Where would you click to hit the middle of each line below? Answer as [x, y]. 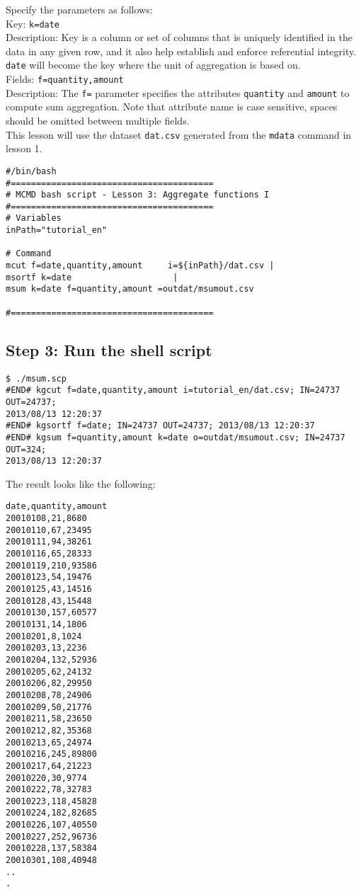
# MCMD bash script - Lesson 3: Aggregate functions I [138, 195]
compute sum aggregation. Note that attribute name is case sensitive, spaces [172, 107]
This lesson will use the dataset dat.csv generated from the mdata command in [179, 134]
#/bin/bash [31, 171]
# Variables [34, 218]
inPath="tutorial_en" [57, 230]
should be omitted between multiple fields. [98, 120]
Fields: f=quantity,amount [65, 79]
